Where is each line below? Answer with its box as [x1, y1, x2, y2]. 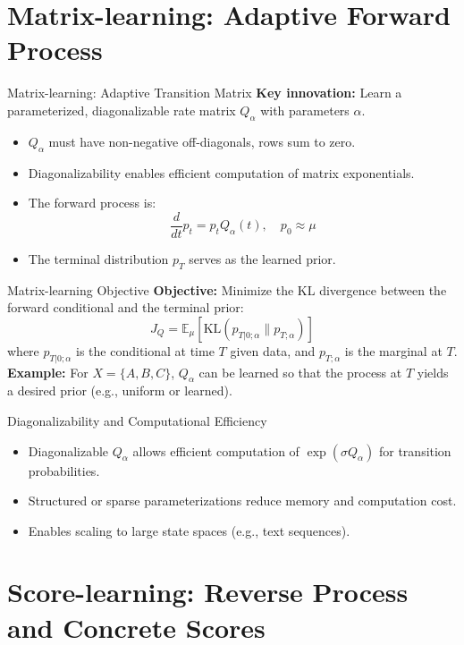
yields [417, 362, 449, 381]
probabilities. [28, 461, 100, 480]
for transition [378, 441, 451, 460]
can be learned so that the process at [198, 362, 402, 381]
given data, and [230, 341, 316, 360]
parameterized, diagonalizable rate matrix [7, 100, 236, 119]
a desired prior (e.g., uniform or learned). [7, 381, 232, 400]
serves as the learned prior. [189, 249, 336, 267]
